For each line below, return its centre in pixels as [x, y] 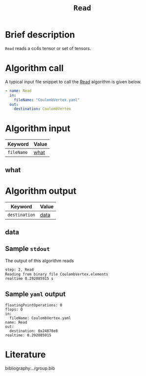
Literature [25, 355]
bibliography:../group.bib [30, 368]
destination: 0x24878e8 [34, 331]
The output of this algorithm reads [40, 260]
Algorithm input [38, 129]
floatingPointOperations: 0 [34, 305]
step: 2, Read [20, 270]
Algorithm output [41, 191]
